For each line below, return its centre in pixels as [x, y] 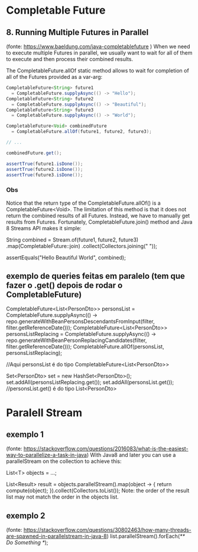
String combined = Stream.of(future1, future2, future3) [72, 239]
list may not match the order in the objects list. [63, 497]
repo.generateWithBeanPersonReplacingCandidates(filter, [77, 340]
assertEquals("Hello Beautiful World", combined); [66, 257]
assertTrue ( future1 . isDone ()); [45, 164]
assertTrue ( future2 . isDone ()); [45, 169]
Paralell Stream [44, 413]
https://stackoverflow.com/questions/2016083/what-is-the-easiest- [106, 449]
